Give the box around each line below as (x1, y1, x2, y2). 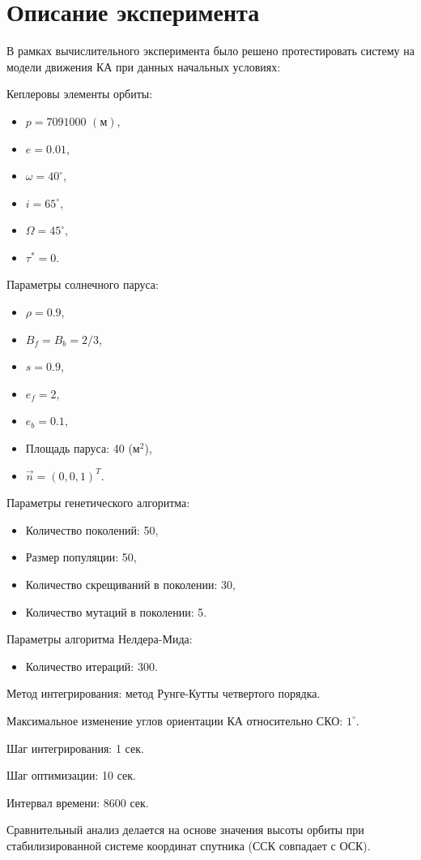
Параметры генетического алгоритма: (6, 494, 190, 511)
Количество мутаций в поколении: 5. (25, 603, 207, 620)
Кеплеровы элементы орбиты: (6, 85, 153, 102)
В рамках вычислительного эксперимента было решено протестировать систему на (6, 42, 415, 59)
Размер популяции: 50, (25, 548, 137, 565)
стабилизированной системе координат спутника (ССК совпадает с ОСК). (6, 836, 371, 854)
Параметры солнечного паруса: (6, 276, 159, 293)
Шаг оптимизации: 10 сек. (6, 767, 136, 784)
